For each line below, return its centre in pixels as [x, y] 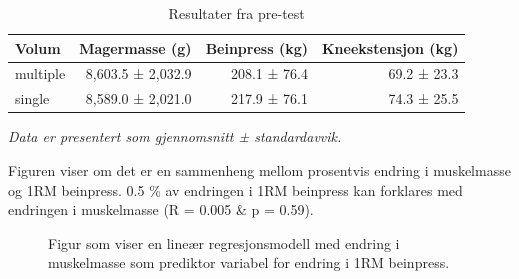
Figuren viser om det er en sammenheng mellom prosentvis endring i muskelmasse [259, 169]
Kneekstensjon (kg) [390, 47]
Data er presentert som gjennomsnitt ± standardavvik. [175, 136]
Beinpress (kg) [256, 47]
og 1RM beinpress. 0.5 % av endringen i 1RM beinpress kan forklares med [235, 189]
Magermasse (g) [135, 47]
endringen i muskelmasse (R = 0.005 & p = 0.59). [161, 209]
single [32, 98]
